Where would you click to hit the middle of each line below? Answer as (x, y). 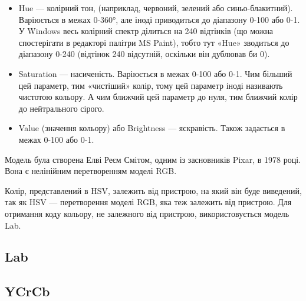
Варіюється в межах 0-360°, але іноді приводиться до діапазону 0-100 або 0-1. (159, 19)
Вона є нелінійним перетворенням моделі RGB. (91, 171)
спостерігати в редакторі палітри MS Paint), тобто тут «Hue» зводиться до (154, 42)
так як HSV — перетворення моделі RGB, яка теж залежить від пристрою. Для (148, 202)
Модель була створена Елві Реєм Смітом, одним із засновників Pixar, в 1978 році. (153, 159)
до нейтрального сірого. (61, 108)
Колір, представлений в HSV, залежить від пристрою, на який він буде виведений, (153, 190)
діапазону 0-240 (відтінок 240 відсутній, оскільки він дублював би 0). (144, 54)
